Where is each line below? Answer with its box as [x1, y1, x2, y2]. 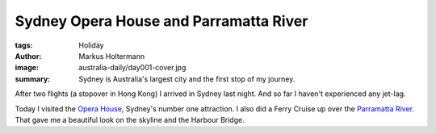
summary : [15, 73, 51, 84]
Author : [15, 51, 42, 61]
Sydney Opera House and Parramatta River [15, 12, 308, 30]
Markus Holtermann [78, 51, 145, 61]
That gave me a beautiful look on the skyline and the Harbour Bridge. [15, 115, 245, 124]
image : [15, 63, 40, 73]
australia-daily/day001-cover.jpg [78, 63, 187, 73]
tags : [15, 40, 33, 50]
